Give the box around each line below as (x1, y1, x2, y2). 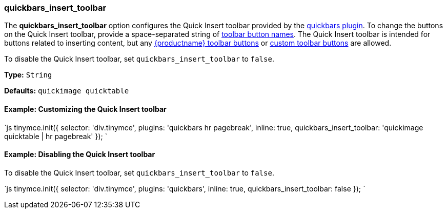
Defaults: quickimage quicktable (4, 86, 129, 95)
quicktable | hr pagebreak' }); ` (4, 131, 108, 141)
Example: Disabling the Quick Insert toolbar (4, 150, 155, 159)
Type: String (4, 70, 52, 80)
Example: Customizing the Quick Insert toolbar (4, 104, 167, 113)
